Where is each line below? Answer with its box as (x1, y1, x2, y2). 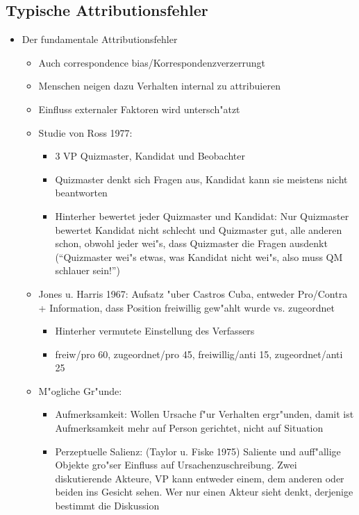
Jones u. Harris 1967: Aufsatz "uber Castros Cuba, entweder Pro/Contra (38, 286, 348, 301)
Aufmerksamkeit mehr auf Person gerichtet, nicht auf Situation (55, 421, 324, 435)
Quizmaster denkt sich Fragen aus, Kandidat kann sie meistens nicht (55, 171, 348, 186)
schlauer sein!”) (55, 263, 120, 278)
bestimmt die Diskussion (55, 498, 160, 513)
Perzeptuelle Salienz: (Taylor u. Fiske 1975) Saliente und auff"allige (55, 444, 341, 458)
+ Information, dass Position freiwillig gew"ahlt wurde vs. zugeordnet (38, 300, 335, 314)
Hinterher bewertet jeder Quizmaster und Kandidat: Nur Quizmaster (55, 208, 349, 223)
